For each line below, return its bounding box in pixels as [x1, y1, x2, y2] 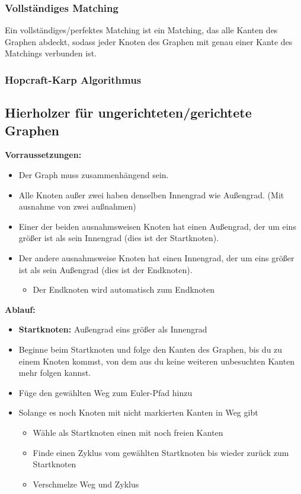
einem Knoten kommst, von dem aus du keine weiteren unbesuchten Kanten [18, 354, 295, 367]
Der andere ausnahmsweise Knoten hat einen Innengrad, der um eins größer [18, 252, 294, 264]
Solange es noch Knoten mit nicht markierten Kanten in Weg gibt [18, 406, 258, 419]
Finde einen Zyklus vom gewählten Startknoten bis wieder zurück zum [33, 446, 289, 458]
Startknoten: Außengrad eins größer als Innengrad [18, 323, 207, 335]
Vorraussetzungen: [5, 148, 82, 161]
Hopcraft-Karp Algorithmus [5, 72, 142, 87]
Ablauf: [5, 303, 36, 315]
